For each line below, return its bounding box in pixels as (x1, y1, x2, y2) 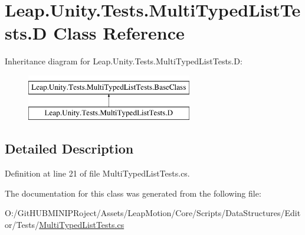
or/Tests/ (5, 218, 40, 231)
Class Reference (53, 21, 185, 45)
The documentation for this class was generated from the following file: (5, 187, 261, 199)
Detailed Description (5, 139, 134, 158)
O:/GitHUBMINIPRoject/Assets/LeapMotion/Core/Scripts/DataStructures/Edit (5, 207, 301, 219)
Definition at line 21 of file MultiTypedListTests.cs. (5, 167, 190, 179)
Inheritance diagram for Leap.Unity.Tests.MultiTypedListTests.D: (5, 55, 242, 67)
